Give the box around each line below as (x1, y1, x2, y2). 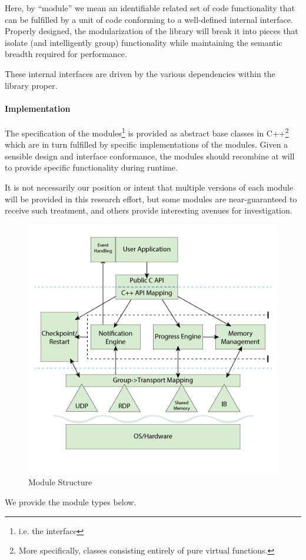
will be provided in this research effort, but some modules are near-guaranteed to (5, 192, 297, 205)
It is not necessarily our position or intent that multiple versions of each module (5, 181, 294, 193)
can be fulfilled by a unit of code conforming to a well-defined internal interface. (5, 13, 293, 25)
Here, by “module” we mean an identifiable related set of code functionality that (5, 2, 295, 14)
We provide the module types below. (5, 495, 137, 508)
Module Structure (28, 476, 92, 488)
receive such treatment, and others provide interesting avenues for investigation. (5, 204, 292, 216)
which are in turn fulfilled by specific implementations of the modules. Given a (5, 138, 288, 151)
